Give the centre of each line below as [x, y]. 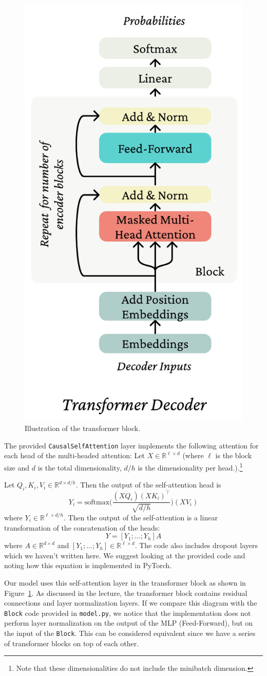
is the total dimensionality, [80, 467]
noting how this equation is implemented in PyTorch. [88, 565]
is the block [234, 455]
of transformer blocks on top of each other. [72, 643]
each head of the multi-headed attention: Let [74, 455]
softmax [97, 502]
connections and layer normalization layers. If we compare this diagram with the [131, 603]
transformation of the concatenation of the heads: [82, 527]
